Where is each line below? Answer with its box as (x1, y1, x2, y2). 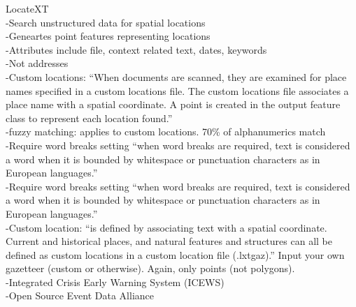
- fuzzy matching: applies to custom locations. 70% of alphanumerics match (6, 124, 326, 139)
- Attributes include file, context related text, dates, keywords (6, 42, 267, 57)
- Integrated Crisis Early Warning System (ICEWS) (6, 274, 225, 289)
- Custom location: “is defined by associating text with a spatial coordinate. (6, 220, 327, 234)
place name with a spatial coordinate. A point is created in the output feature (6, 97, 341, 112)
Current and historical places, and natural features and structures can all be (6, 234, 332, 248)
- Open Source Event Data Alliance (6, 288, 154, 303)
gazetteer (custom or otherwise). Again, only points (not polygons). (6, 261, 295, 276)
